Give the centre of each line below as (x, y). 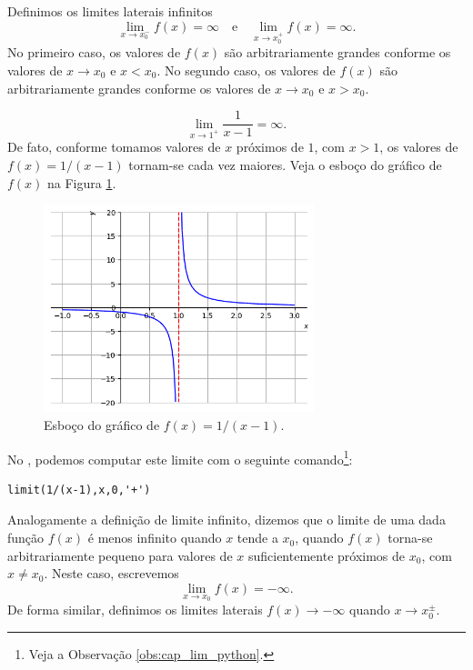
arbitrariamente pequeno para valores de (120, 555)
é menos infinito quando (155, 538)
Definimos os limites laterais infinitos (110, 11)
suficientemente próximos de (327, 555)
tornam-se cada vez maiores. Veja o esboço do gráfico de (285, 165)
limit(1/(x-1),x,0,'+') (79, 490)
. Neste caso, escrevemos (111, 573)
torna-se (410, 538)
